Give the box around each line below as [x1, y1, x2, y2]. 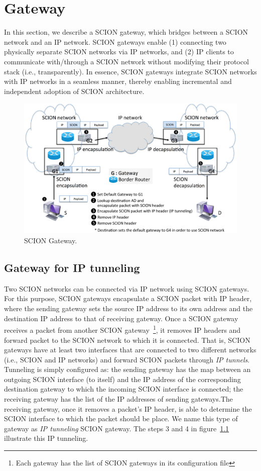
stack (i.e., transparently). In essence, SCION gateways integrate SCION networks [4, 66, 257, 76]
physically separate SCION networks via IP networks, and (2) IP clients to [4, 46, 234, 57]
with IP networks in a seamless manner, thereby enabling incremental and [4, 76, 232, 86]
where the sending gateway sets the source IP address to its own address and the [4, 303, 253, 314]
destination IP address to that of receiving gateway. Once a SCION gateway [4, 313, 238, 323]
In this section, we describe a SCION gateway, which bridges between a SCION [4, 27, 248, 37]
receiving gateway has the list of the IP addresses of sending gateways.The [4, 394, 233, 404]
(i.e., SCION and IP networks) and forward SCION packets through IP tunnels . [4, 354, 250, 364]
